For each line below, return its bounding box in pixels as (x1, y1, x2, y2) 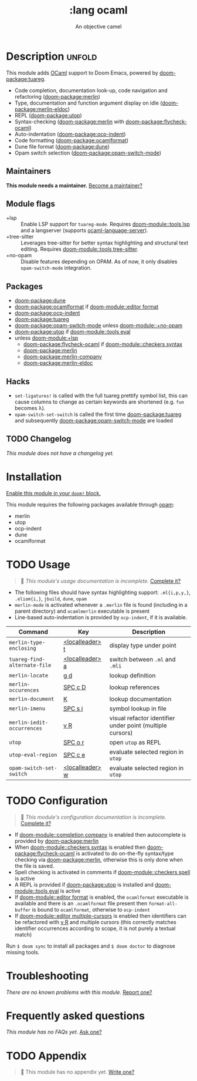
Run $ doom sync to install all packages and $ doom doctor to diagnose (6, 942, 176, 949)
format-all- (148, 901, 178, 907)
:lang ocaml (69, 4, 128, 17)
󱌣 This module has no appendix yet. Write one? (20, 1069, 135, 1076)
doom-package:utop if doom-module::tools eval (14, 328, 131, 335)
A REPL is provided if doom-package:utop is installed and (14, 881, 154, 888)
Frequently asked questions (6, 1009, 145, 1022)
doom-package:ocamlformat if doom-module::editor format (14, 303, 159, 310)
